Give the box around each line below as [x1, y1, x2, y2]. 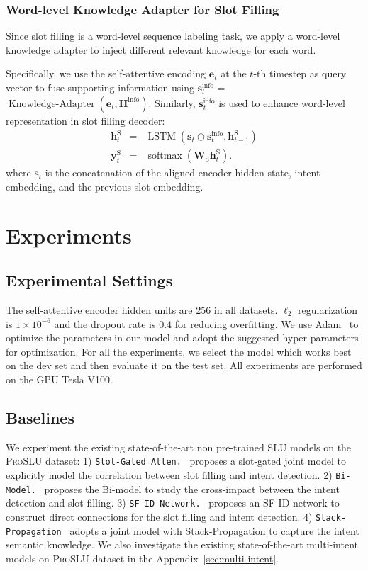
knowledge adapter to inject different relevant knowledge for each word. [6, 42, 316, 57]
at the [221, 66, 247, 81]
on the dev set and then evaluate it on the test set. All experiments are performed [6, 358, 362, 373]
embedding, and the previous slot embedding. [6, 179, 203, 193]
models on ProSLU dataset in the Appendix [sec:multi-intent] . [6, 550, 279, 565]
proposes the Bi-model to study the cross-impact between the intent [44, 481, 340, 496]
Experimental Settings [6, 269, 173, 291]
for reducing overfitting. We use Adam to [174, 316, 359, 331]
